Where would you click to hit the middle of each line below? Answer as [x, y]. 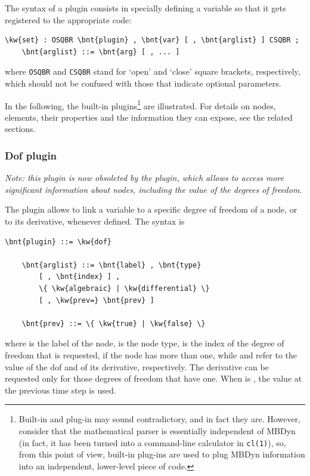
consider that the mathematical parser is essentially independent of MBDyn [157, 430]
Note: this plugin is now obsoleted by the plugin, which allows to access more [145, 178]
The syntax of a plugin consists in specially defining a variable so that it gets [145, 8]
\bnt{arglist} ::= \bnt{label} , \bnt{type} [111, 265]
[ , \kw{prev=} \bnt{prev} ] [97, 300]
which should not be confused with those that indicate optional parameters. [143, 83]
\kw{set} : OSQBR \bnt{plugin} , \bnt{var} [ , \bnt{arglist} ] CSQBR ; [152, 40]
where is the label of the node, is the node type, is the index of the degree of [145, 343]
